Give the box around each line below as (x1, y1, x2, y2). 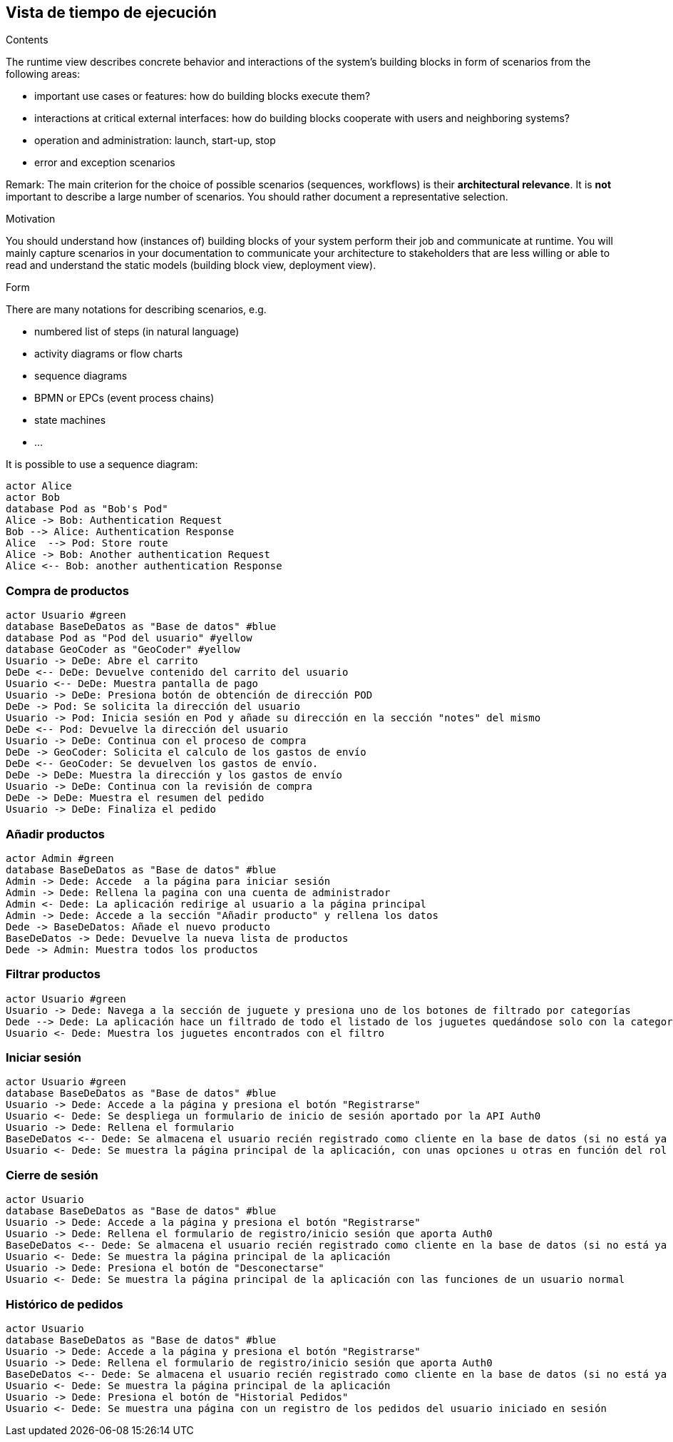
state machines (34, 414, 106, 427)
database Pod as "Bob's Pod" (6, 503, 168, 515)
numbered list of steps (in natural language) (34, 325, 240, 338)
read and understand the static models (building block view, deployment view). (6, 259, 376, 272)
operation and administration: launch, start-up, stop (34, 134, 276, 147)
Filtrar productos (6, 967, 101, 982)
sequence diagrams (34, 370, 128, 382)
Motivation (6, 213, 56, 225)
